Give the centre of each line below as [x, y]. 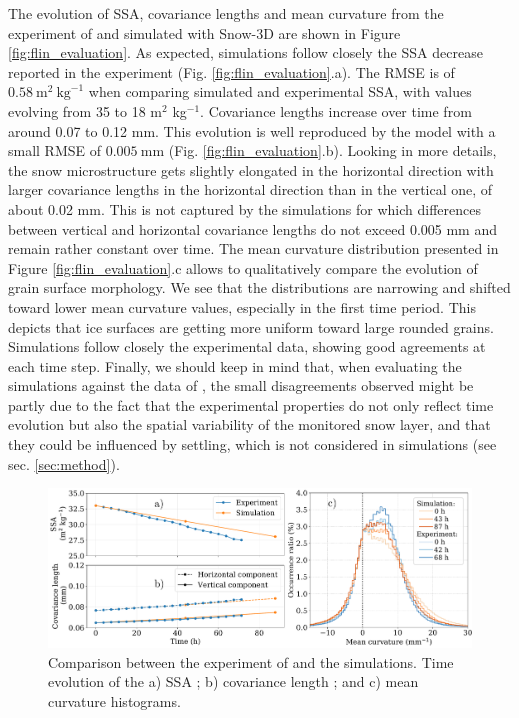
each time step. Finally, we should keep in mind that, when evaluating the [235, 365]
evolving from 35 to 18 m [85, 110]
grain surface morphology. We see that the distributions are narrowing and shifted [259, 287]
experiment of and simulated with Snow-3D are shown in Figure [204, 32]
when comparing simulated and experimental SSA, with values [280, 91]
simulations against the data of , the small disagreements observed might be [241, 385]
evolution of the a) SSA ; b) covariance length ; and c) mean [233, 681]
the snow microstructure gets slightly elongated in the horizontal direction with [251, 169]
